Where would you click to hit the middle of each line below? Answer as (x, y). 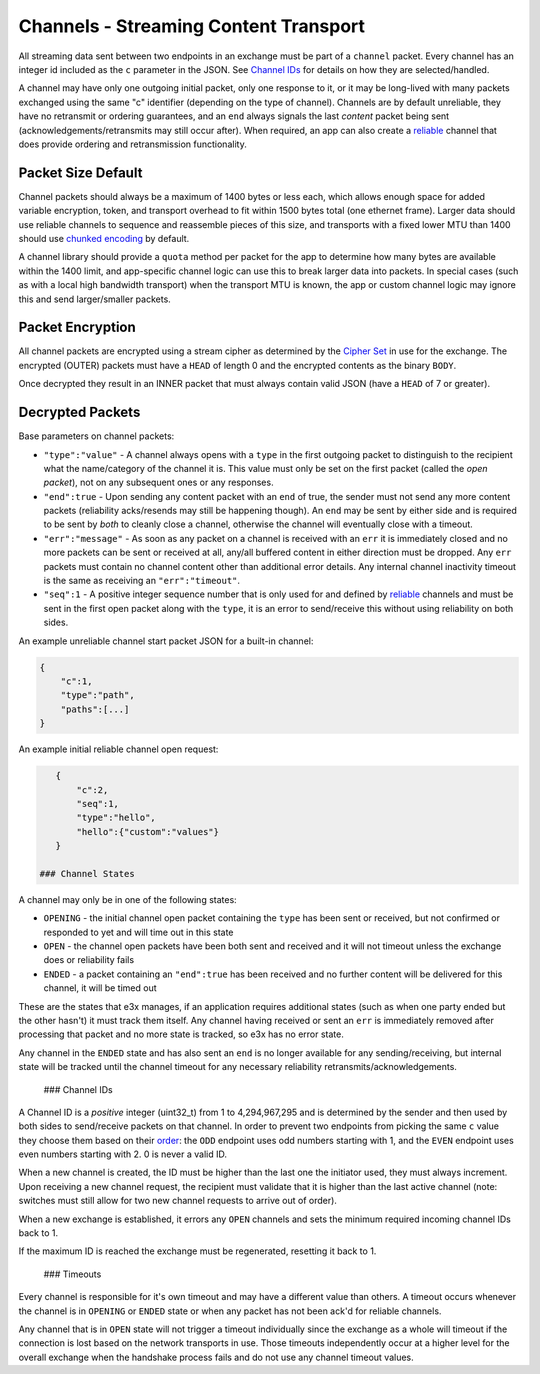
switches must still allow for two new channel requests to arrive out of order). (177, 1201)
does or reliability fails (89, 960)
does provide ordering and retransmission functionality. (132, 144)
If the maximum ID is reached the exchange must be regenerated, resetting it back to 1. (197, 1251)
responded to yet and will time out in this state (138, 932)
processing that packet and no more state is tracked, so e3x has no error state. (181, 1034)
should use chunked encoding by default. (104, 238)
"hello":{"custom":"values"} (148, 831)
